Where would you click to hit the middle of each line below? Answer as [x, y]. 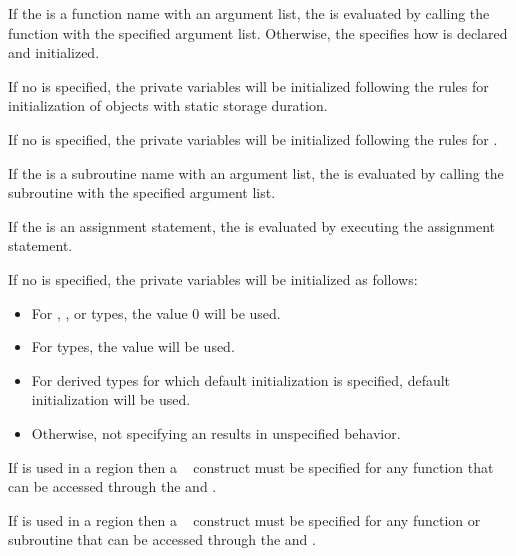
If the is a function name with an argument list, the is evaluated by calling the [249, 13]
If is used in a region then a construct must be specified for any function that [251, 466]
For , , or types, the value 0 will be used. [156, 312]
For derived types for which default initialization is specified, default [241, 379]
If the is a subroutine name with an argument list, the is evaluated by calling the [256, 172]
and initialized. [54, 52]
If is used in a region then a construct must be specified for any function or [244, 519]
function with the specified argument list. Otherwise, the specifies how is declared [258, 32]
